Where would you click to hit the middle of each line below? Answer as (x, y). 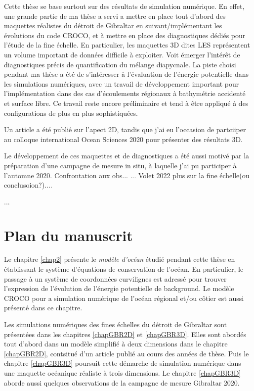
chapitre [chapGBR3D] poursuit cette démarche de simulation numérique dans (123, 363)
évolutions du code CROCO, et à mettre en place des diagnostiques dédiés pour (125, 35)
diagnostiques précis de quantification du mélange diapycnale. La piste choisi (120, 64)
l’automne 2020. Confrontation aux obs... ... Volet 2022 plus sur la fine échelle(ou (127, 175)
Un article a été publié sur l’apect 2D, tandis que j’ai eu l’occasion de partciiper (125, 129)
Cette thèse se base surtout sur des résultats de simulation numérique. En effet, (124, 6)
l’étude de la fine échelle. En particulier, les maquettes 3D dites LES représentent (127, 45)
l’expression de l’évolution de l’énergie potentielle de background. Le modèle (119, 288)
